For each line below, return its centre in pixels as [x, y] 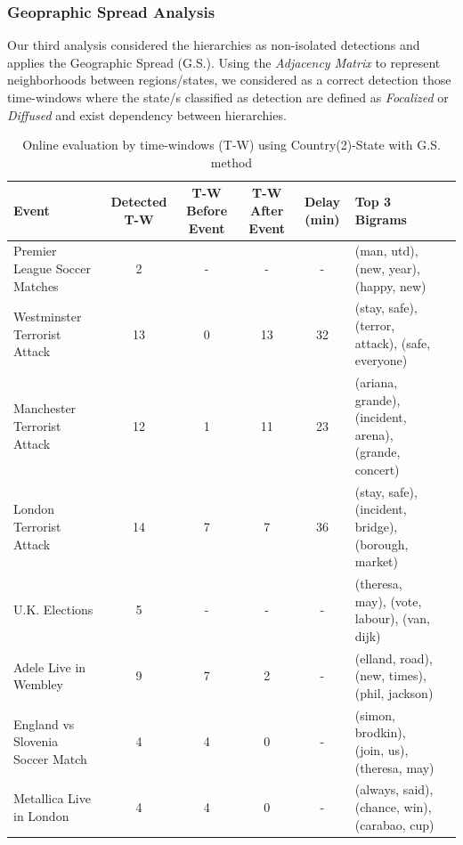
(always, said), [394, 789]
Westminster [48, 317]
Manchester [45, 408]
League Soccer [52, 268]
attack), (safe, [393, 342]
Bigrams [381, 219]
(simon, [375, 715]
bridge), [376, 527]
